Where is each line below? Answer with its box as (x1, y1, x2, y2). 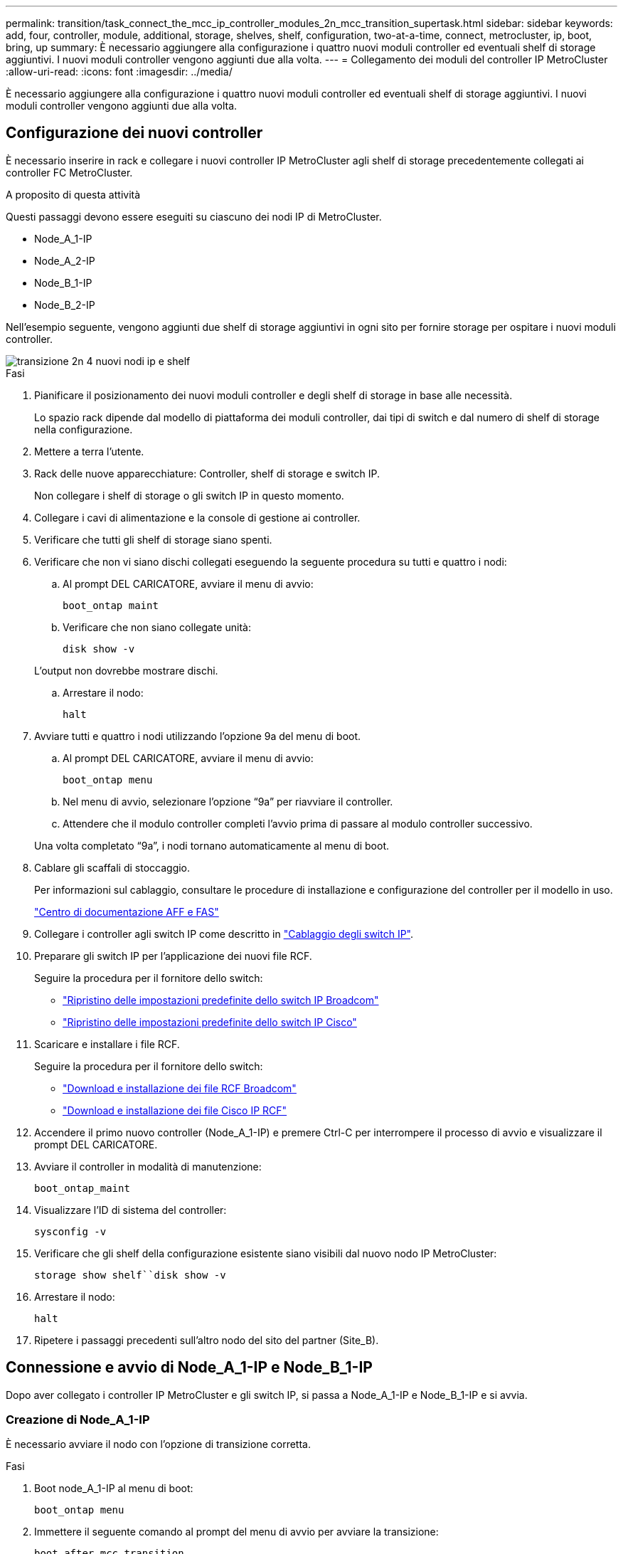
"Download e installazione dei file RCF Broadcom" (63, 1082, 297, 1094)
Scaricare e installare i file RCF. (34, 1037, 180, 1050)
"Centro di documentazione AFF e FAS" (34, 905, 219, 918)
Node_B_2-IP (34, 298, 95, 311)
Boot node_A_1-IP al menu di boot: (34, 1482, 193, 1495)
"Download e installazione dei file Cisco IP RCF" (63, 1104, 287, 1116)
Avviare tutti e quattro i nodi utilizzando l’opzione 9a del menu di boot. (34, 729, 361, 742)
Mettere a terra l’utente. (34, 445, 144, 458)
